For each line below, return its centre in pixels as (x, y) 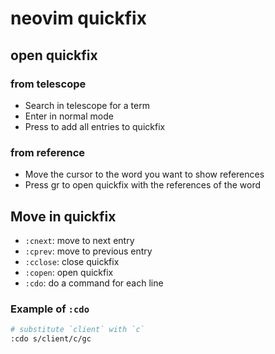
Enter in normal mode (69, 116)
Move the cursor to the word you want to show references (144, 174)
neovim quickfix (78, 18)
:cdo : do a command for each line (94, 283)
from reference (48, 152)
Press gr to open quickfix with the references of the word (143, 185)
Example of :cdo (50, 309)
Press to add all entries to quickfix (95, 126)
